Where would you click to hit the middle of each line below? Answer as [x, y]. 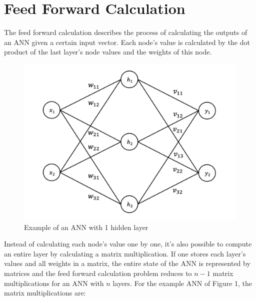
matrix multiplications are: [45, 293]
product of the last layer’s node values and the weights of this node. [108, 52]
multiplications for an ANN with [54, 283]
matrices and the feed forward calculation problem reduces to [98, 273]
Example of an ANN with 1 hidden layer [86, 227]
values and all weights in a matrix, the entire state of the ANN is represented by [127, 263]
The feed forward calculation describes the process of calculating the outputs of [126, 32]
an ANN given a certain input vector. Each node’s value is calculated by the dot [127, 42]
